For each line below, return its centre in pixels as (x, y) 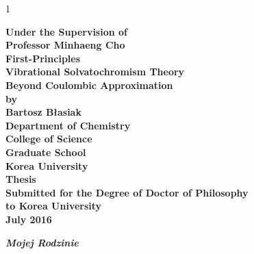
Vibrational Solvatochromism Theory (95, 72)
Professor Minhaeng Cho (65, 45)
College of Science (49, 139)
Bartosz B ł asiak (43, 112)
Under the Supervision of (67, 31)
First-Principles (43, 58)
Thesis (21, 179)
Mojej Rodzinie (42, 242)
